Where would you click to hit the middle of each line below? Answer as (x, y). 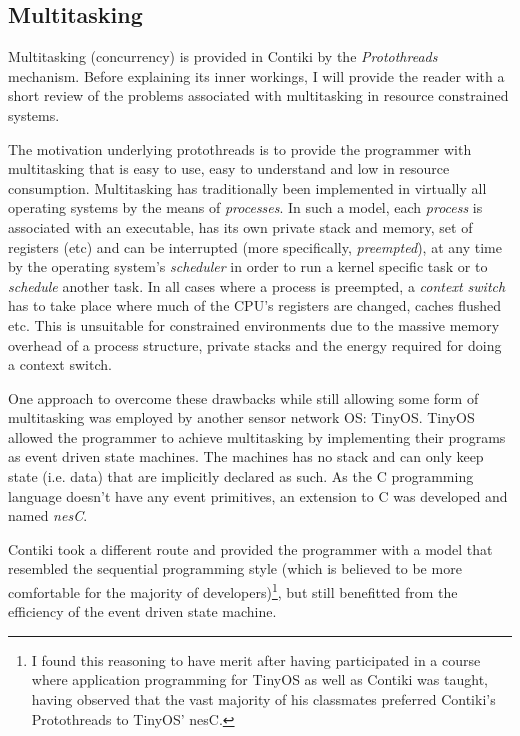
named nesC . (48, 515)
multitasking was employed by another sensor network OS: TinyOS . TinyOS (241, 417)
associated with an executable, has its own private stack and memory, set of (240, 226)
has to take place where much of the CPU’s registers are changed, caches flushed (255, 305)
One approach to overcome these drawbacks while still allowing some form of (243, 397)
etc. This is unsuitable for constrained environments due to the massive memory (254, 324)
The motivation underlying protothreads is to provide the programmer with (240, 148)
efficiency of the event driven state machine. (142, 611)
